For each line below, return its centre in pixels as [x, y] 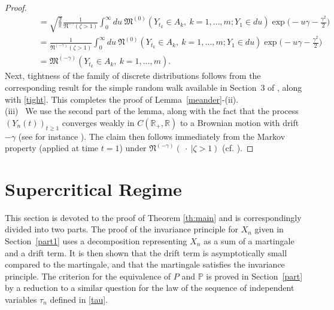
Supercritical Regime [93, 188]
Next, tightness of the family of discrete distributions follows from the [133, 76]
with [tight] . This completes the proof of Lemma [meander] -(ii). [122, 99]
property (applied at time [52, 148]
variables [21, 299]
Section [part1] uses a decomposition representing [96, 241]
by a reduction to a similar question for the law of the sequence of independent [150, 288]
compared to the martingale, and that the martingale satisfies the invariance [145, 264]
